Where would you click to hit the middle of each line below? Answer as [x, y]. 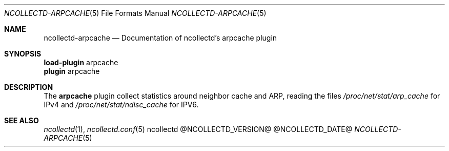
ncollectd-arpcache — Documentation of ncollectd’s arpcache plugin [160, 38]
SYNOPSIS [23, 54]
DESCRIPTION [29, 87]
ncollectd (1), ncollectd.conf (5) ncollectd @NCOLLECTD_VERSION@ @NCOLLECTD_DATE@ [198, 129]
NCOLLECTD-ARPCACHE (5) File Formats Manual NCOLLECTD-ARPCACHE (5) [135, 13]
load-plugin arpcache [81, 62]
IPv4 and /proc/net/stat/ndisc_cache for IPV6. [121, 105]
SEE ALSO [22, 120]
